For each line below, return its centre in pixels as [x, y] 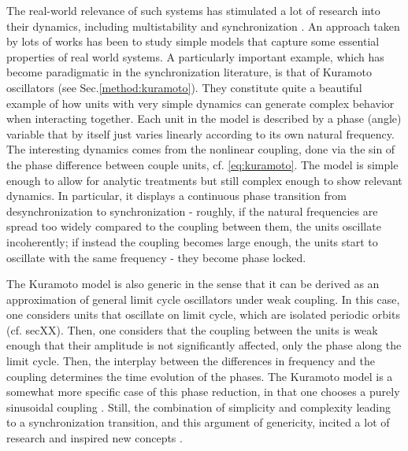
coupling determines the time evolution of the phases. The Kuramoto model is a [200, 376]
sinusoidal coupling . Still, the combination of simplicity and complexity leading [198, 407]
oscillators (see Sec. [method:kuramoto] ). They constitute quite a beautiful [184, 87]
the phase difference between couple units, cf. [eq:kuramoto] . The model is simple [202, 164]
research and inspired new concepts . [95, 438]
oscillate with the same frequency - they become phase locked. [156, 257]
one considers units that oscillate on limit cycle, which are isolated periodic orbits [203, 314]
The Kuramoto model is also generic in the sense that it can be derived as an [193, 284]
